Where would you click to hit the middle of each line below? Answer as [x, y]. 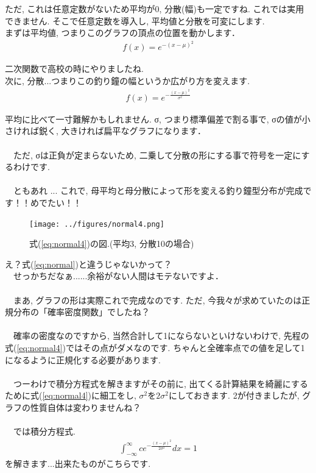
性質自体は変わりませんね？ [86, 407]
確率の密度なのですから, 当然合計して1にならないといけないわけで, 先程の [161, 336]
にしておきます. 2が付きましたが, [234, 395]
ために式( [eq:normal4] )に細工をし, [71, 395]
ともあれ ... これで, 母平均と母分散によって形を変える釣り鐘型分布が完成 [158, 190]
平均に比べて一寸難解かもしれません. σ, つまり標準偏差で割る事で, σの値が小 [158, 119]
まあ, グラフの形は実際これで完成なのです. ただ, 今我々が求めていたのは [157, 300]
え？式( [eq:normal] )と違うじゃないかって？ [89, 264]
